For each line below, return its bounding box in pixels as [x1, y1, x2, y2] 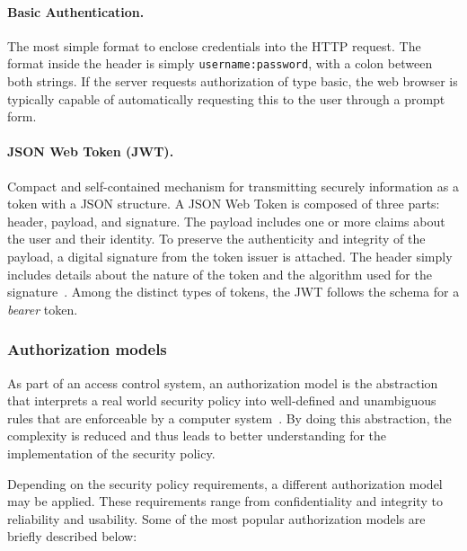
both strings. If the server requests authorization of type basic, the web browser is [7, 72, 458, 91]
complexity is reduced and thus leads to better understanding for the [7, 426, 387, 445]
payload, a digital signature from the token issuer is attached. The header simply [7, 247, 453, 265]
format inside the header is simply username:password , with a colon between [7, 54, 433, 73]
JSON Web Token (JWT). [7, 142, 174, 161]
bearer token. [7, 299, 78, 318]
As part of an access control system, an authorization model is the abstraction [7, 373, 438, 392]
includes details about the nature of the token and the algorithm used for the [7, 264, 432, 283]
